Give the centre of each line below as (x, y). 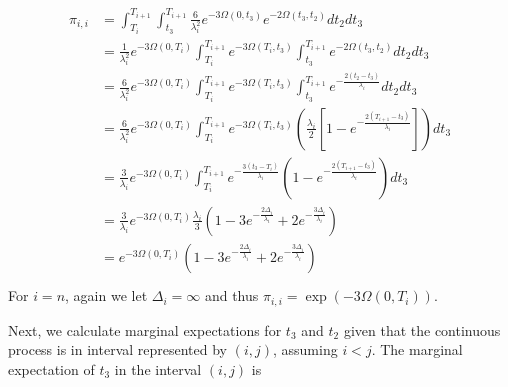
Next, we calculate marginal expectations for (145, 329)
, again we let (106, 295)
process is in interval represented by (118, 349)
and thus (231, 295)
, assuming (305, 349)
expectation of (51, 368)
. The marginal (417, 349)
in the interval (158, 368)
